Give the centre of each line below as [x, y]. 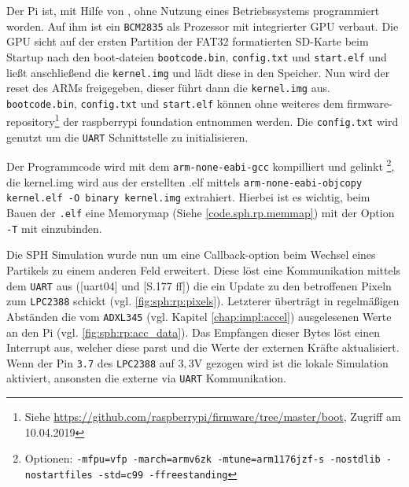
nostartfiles [59, 475]
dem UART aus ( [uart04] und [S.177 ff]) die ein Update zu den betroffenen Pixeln [199, 285]
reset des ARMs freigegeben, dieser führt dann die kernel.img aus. [168, 88]
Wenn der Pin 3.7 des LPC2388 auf [90, 362]
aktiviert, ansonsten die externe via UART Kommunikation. [146, 378]
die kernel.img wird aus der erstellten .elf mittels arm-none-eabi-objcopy [184, 181]
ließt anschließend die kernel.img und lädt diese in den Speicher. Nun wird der [198, 72]
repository [31, 122]
